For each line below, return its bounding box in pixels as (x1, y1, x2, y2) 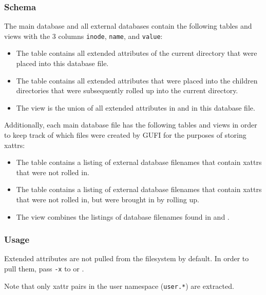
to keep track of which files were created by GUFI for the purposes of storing (4, 130, 246, 140)
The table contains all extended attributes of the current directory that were (16, 48, 257, 58)
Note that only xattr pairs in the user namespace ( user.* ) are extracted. (4, 280, 234, 291)
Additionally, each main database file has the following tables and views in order (4, 119, 257, 130)
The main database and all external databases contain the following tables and (4, 20, 252, 31)
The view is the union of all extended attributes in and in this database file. (16, 102, 255, 113)
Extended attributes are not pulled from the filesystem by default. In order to (4, 253, 249, 264)
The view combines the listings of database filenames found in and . (16, 211, 230, 222)
